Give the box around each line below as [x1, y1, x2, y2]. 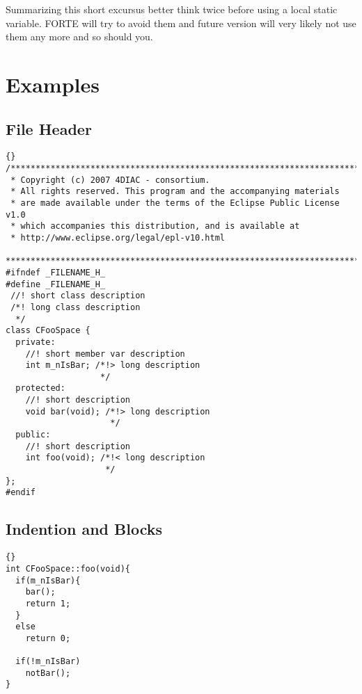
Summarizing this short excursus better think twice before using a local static [6, 2, 338, 16]
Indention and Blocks [6, 518, 163, 540]
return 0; [25, 633, 71, 643]
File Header [6, 118, 92, 139]
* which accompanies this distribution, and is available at [10, 221, 300, 232]
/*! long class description [10, 302, 141, 312]
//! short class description [10, 291, 145, 301]
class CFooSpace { [6, 325, 90, 336]
